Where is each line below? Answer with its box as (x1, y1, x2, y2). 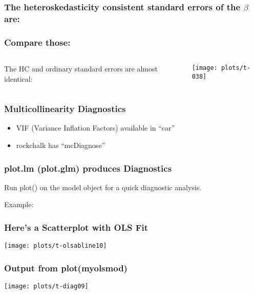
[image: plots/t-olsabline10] (4, 242, 107, 250)
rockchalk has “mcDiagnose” (16, 139, 105, 150)
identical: (4, 73, 33, 84)
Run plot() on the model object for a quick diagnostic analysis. (4, 181, 202, 192)
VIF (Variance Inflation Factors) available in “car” (16, 122, 175, 133)
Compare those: (4, 35, 71, 48)
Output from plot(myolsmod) (4, 261, 128, 274)
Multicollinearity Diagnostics (4, 102, 126, 115)
